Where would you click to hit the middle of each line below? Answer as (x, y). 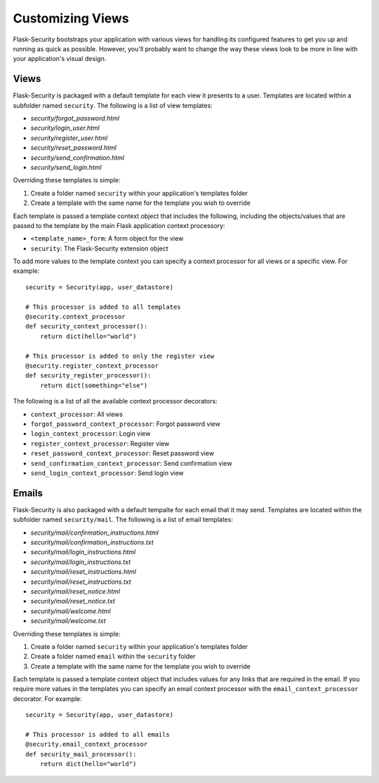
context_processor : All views (77, 414)
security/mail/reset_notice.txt (73, 601)
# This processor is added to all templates (104, 307)
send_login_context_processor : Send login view (107, 473)
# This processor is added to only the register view (120, 356)
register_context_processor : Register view (100, 443)
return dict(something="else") (94, 385)
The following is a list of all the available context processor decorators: (115, 401)
